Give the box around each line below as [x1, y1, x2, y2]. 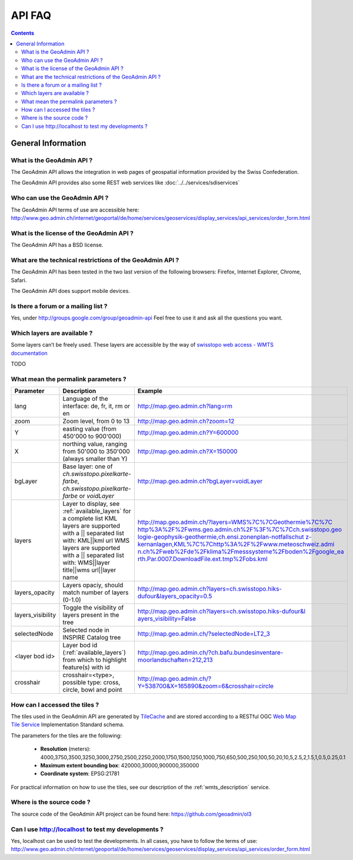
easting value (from [62, 425, 117, 433]
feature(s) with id [62, 663, 110, 671]
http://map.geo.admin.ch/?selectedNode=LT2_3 [137, 630, 271, 638]
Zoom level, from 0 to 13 [62, 417, 130, 426]
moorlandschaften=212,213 [137, 656, 213, 664]
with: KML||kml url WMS [62, 536, 129, 545]
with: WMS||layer [62, 559, 111, 567]
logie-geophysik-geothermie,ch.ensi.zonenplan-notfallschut [137, 533, 304, 541]
